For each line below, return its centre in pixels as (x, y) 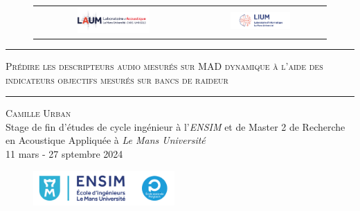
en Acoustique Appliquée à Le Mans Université (106, 140)
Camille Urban (38, 113)
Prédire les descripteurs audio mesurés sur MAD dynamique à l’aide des (164, 66)
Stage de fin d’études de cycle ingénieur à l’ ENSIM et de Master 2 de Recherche (175, 126)
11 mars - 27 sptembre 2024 (64, 153)
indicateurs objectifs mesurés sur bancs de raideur (117, 79)
